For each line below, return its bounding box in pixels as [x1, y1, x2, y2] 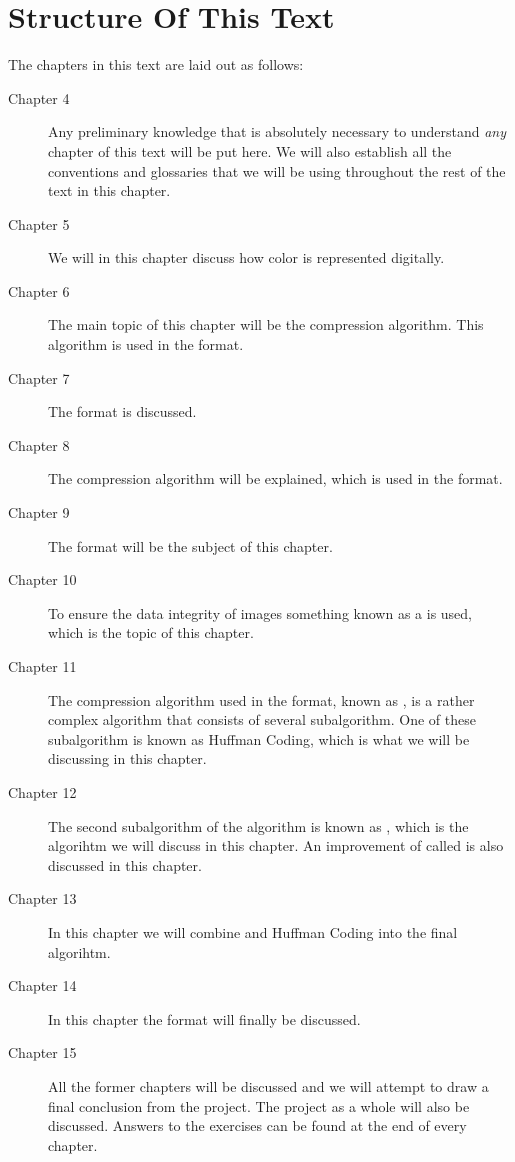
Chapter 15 [8, 1042, 77, 1063]
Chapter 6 [8, 280, 70, 301]
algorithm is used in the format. [48, 334, 244, 355]
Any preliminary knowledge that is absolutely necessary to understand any [48, 121, 506, 142]
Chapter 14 [8, 975, 77, 996]
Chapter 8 [8, 434, 70, 455]
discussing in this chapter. [48, 748, 207, 769]
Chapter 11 [8, 656, 77, 676]
